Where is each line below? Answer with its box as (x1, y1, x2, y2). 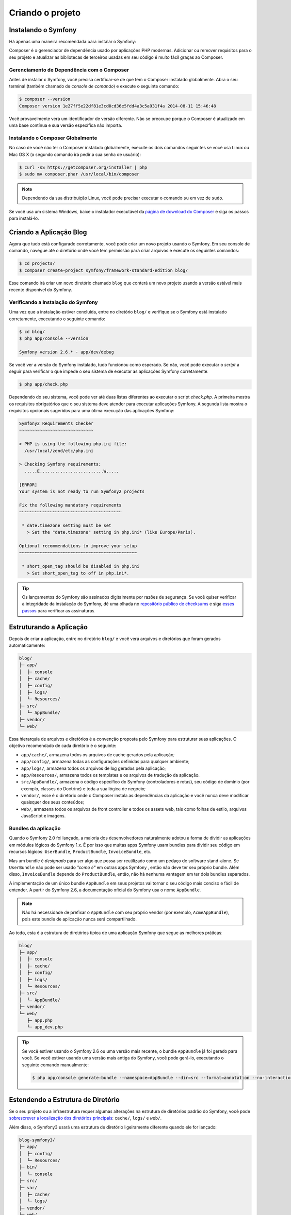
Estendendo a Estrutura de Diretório (9, 1095, 120, 1104)
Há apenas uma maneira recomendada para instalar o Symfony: (9, 39, 136, 45)
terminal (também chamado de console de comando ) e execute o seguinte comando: (9, 83, 179, 89)
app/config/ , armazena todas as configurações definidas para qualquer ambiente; (21, 759, 190, 764)
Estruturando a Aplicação (9, 623, 88, 631)
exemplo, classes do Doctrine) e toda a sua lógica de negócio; (21, 785, 145, 792)
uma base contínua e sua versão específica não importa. (9, 122, 122, 128)
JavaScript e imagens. (21, 813, 66, 819)
